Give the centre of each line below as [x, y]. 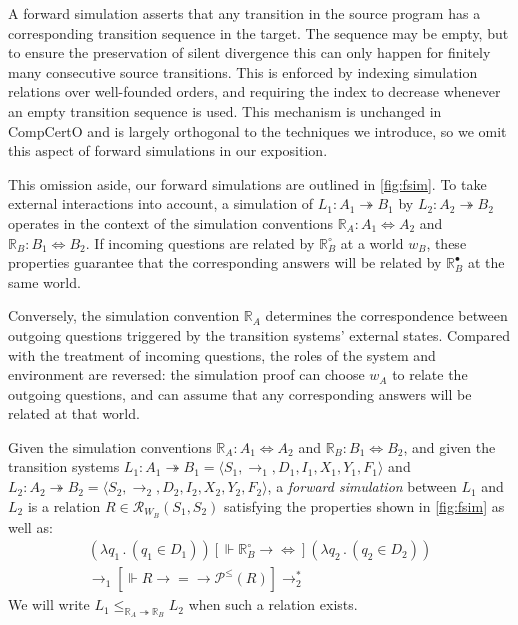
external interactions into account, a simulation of [161, 203]
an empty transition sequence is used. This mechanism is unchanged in [225, 110]
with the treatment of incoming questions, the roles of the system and [222, 354]
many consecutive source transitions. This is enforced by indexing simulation [243, 71]
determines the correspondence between [386, 315]
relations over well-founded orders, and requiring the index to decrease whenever [254, 91]
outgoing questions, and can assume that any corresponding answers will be [240, 393]
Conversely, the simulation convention [124, 315]
